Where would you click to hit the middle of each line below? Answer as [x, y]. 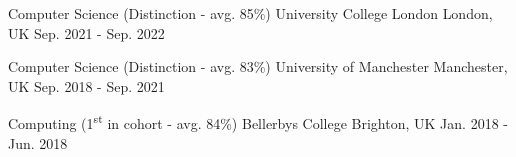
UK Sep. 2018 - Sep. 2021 [86, 85]
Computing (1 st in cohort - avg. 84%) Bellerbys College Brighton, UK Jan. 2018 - [258, 122]
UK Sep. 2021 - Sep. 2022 [86, 32]
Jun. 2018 [38, 142]
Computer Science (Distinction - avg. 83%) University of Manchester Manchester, [258, 66]
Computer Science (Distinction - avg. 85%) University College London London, [250, 13]
